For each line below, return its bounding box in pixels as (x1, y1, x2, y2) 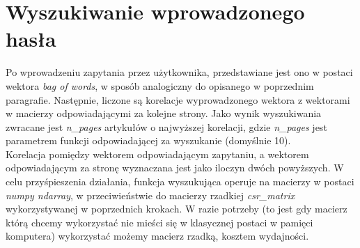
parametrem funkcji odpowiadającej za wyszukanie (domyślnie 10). (6, 133, 291, 148)
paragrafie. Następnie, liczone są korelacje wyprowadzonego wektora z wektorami (6, 92, 350, 107)
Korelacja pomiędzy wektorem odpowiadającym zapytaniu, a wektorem (6, 146, 309, 161)
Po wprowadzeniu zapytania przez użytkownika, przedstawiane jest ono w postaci (6, 65, 353, 79)
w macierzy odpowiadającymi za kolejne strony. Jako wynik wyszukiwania (6, 106, 322, 121)
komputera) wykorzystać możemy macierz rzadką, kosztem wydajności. (6, 228, 309, 243)
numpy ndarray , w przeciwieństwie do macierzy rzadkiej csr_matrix (6, 187, 295, 202)
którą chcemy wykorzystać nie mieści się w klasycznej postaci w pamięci (6, 215, 313, 229)
